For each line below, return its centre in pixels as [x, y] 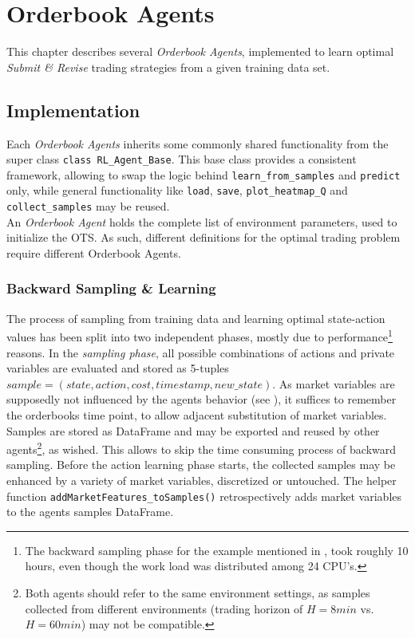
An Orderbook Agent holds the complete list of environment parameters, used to [202, 221]
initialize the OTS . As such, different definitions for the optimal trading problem [204, 237]
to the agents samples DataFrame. [90, 512]
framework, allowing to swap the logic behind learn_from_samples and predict [204, 174]
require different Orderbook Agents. [94, 252]
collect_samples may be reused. [88, 206]
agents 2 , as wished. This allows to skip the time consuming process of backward [202, 448]
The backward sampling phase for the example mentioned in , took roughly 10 [217, 550]
